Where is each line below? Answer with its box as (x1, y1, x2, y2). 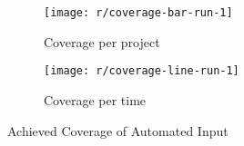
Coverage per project (44, 32, 160, 51)
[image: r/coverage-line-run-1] (44, 64, 239, 78)
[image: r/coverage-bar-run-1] (44, 6, 233, 19)
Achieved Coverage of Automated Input (7, 121, 229, 140)
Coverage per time (44, 90, 147, 109)
